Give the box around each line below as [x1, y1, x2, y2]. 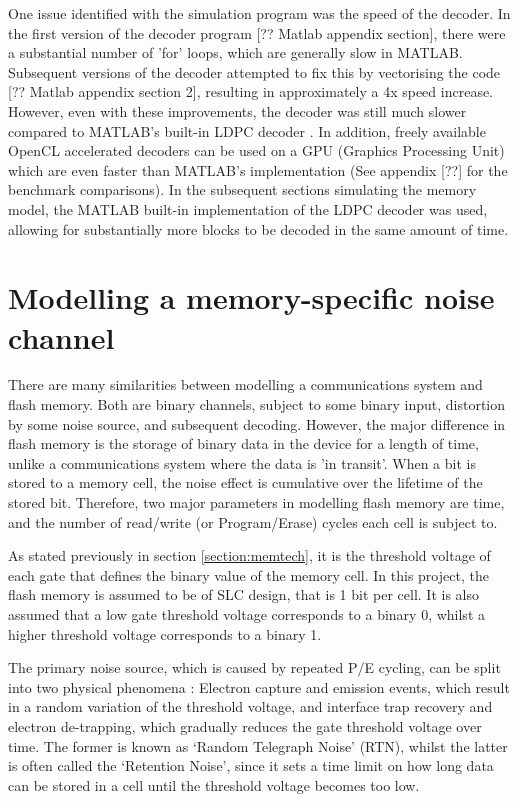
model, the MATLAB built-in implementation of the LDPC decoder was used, [8, 198, 488, 219]
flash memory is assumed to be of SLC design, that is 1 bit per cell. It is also [8, 584, 480, 605]
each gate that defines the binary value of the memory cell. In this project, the [8, 564, 489, 585]
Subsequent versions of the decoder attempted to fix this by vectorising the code [8, 61, 501, 82]
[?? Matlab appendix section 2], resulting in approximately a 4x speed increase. [8, 81, 493, 102]
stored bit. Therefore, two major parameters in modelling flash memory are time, [8, 492, 505, 512]
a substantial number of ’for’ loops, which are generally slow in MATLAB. [8, 42, 463, 63]
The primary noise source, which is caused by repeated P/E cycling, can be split [8, 657, 501, 678]
